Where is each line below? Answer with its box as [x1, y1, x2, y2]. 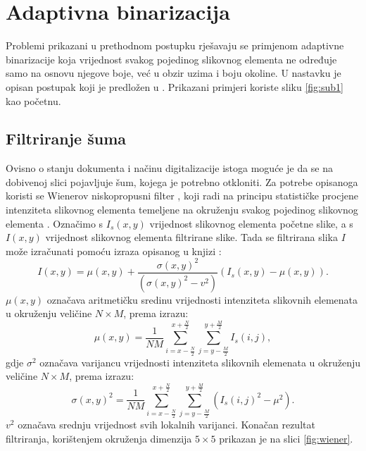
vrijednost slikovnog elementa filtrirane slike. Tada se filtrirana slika [45, 230, 338, 245]
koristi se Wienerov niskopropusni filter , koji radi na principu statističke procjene [6, 188, 358, 203]
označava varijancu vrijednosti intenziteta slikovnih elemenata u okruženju [39, 354, 360, 369]
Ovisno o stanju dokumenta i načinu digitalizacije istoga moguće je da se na [6, 161, 334, 175]
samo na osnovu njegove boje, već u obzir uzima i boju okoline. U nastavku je [6, 66, 341, 80]
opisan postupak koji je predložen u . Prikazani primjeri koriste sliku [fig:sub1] [6, 79, 343, 94]
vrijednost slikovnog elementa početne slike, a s [149, 216, 353, 230]
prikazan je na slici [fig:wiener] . [219, 431, 353, 446]
